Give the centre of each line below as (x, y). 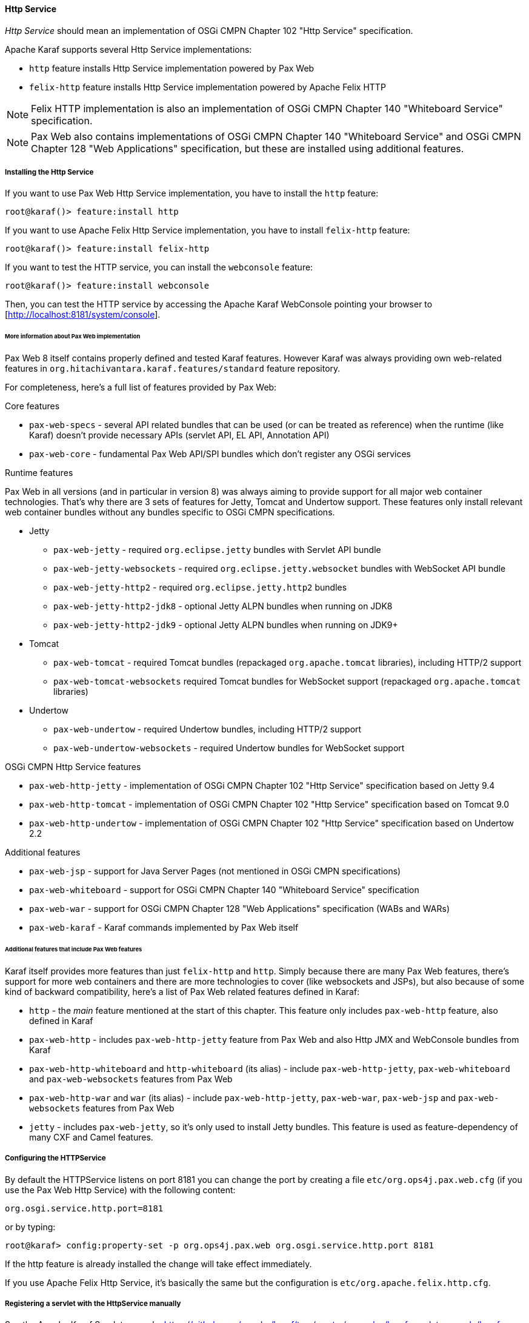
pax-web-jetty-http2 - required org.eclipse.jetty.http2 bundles (200, 588)
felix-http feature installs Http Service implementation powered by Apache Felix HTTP (208, 87)
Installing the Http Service (49, 172)
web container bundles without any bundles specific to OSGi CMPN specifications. (170, 512)
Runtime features (39, 473)
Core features (32, 406)
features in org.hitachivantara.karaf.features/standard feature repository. (173, 369)
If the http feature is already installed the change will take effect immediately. (158, 1264)
